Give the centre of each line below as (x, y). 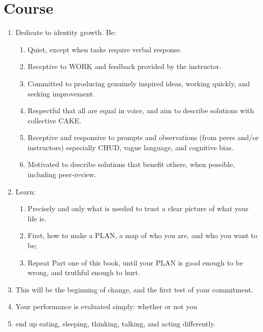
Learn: (25, 191)
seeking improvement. (61, 93)
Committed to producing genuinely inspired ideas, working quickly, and (139, 83)
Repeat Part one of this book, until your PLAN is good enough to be (135, 262)
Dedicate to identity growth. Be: (66, 32)
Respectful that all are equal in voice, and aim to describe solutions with (141, 110)
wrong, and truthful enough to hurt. (84, 272)
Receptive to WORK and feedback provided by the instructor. (124, 66)
